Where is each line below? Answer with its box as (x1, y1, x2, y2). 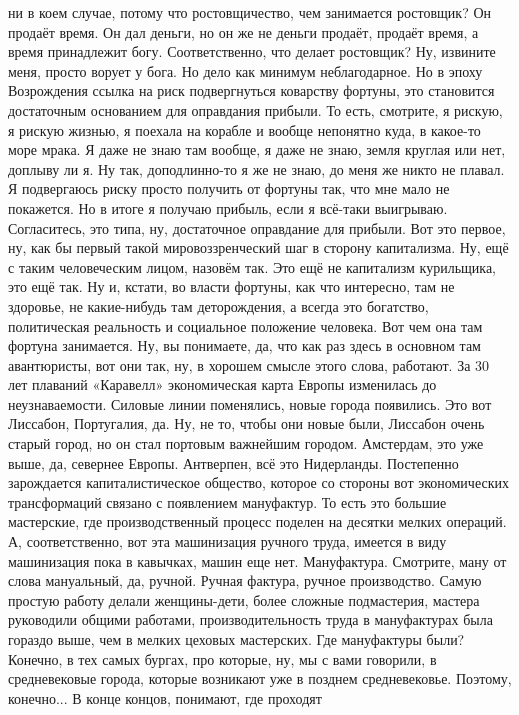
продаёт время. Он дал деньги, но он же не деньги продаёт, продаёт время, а (8, 21, 479, 42)
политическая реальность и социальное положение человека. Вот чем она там (8, 315, 483, 336)
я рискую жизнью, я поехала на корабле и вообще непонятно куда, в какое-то (8, 119, 481, 140)
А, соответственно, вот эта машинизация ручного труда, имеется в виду (8, 531, 447, 552)
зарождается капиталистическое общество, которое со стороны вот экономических (8, 472, 509, 493)
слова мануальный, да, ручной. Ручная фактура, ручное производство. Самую (8, 570, 482, 591)
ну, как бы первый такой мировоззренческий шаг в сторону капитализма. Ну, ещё (8, 237, 509, 258)
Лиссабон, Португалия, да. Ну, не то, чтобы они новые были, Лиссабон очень (8, 413, 485, 434)
